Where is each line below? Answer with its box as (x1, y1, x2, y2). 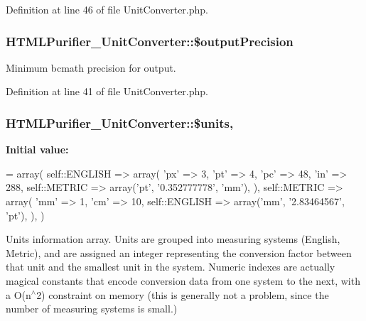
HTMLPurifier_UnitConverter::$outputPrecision (6, 32, 294, 50)
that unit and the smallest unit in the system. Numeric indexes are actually (6, 259, 335, 274)
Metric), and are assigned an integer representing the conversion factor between (6, 245, 352, 260)
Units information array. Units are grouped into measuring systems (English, (6, 232, 340, 246)
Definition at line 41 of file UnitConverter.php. (6, 84, 208, 99)
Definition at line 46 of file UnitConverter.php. (6, 2, 208, 16)
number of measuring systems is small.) (6, 301, 178, 316)
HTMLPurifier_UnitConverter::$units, (6, 114, 234, 131)
